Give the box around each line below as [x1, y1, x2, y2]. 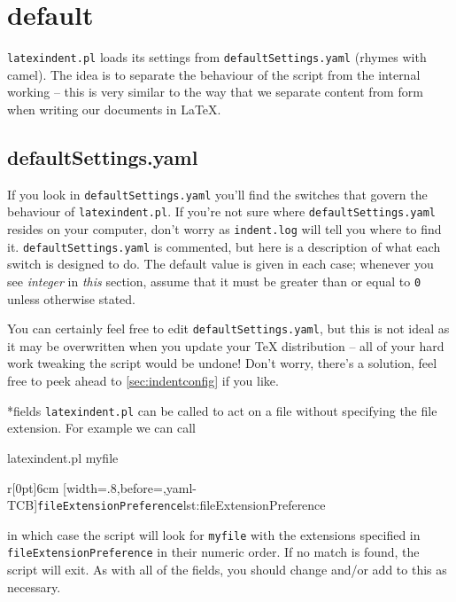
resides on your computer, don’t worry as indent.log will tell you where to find [7, 220, 442, 238]
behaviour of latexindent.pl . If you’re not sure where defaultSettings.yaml [7, 202, 437, 221]
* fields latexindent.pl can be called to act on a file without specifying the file [7, 401, 437, 419]
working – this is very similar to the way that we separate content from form [7, 82, 423, 101]
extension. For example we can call [7, 418, 197, 437]
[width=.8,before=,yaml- [63, 478, 197, 496]
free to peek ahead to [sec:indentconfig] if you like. [7, 371, 279, 390]
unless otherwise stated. [7, 289, 135, 308]
